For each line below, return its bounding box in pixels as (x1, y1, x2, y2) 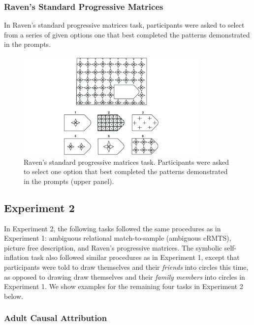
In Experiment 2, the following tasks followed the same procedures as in (4, 223, 221, 233)
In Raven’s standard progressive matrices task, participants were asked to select (4, 20, 245, 30)
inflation (4, 252, 29, 262)
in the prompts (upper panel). (24, 176, 114, 186)
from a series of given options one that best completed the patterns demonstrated (4, 29, 250, 39)
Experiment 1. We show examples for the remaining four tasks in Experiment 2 (4, 281, 243, 291)
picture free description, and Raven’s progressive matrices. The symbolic (4, 242, 222, 253)
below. (4, 290, 23, 301)
